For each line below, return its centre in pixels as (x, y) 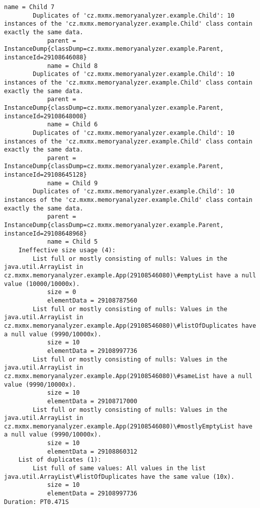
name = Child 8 (72, 66)
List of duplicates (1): (60, 460)
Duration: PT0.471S (36, 502)
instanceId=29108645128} (46, 175)
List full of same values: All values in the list (119, 468)
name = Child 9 (72, 183)
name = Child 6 (72, 125)
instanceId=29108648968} (46, 233)
